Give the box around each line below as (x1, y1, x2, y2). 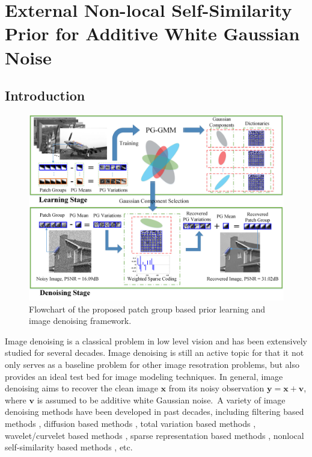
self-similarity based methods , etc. (5, 441, 133, 453)
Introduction (5, 86, 85, 105)
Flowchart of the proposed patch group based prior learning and (29, 302, 266, 315)
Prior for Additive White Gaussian (5, 21, 300, 46)
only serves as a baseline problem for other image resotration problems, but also (5, 358, 300, 370)
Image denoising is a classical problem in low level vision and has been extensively (5, 334, 307, 347)
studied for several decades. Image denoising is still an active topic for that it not (5, 346, 304, 359)
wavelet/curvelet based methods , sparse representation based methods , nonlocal (5, 429, 304, 441)
